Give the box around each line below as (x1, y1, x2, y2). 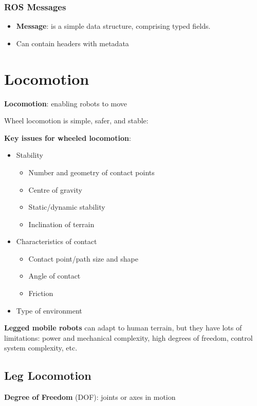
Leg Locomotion (4, 367, 91, 383)
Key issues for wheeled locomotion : (4, 132, 131, 143)
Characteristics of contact (16, 236, 97, 247)
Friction (28, 288, 53, 299)
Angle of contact (28, 270, 81, 281)
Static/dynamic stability (28, 201, 105, 212)
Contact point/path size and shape (28, 253, 138, 264)
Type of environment (16, 305, 82, 316)
